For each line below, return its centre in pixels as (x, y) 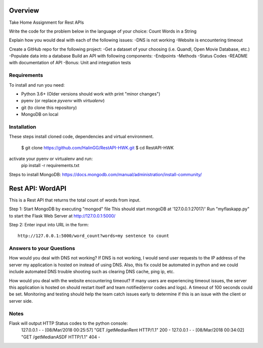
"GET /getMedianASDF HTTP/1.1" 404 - (61, 337)
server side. (21, 301)
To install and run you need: (37, 85)
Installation (23, 127)
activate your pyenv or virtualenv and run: (51, 159)
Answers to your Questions (42, 248)
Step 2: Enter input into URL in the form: (49, 224)
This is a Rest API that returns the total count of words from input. (75, 200)
